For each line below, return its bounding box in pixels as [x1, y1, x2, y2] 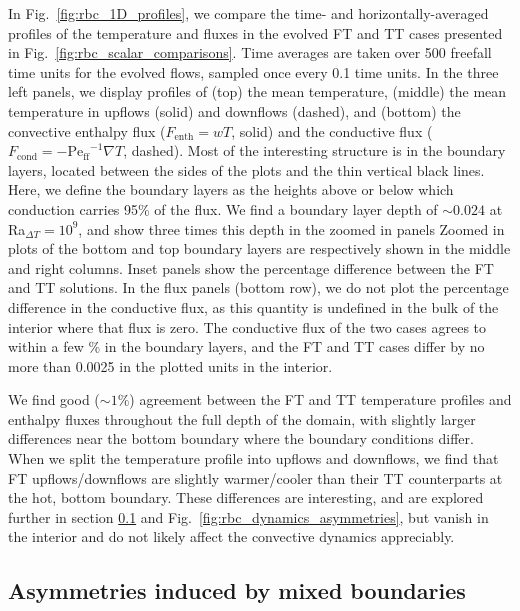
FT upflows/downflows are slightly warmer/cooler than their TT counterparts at [8, 467, 503, 488]
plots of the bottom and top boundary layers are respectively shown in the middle [8, 238, 511, 259]
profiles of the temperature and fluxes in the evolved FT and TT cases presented [8, 22, 503, 43]
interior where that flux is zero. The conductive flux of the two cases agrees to [8, 316, 487, 337]
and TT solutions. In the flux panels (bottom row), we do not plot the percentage [8, 277, 509, 298]
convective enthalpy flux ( [8, 120, 166, 141]
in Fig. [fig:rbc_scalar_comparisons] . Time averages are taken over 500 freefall [8, 42, 492, 63]
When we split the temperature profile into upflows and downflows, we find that [8, 448, 499, 469]
